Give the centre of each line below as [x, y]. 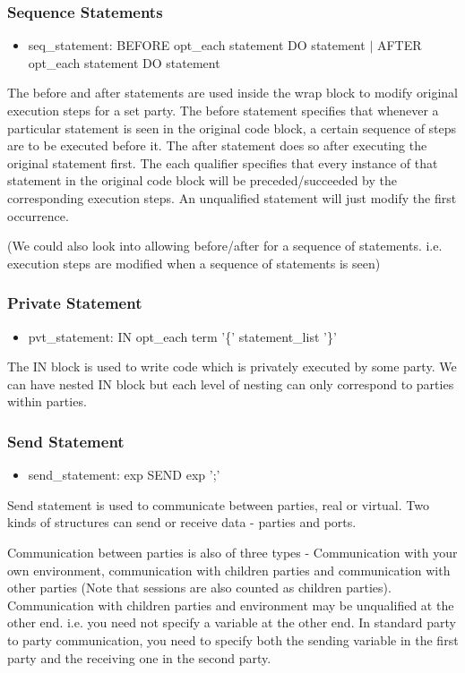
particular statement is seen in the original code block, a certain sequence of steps [232, 128]
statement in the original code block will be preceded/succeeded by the [202, 180]
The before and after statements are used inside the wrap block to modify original [232, 93]
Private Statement [75, 303]
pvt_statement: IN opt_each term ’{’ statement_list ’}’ [182, 336]
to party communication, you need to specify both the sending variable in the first [233, 639]
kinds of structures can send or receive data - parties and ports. [182, 522]
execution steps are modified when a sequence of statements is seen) [194, 263]
